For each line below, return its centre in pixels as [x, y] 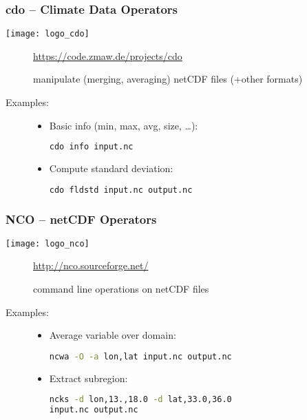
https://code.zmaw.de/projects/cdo [108, 55]
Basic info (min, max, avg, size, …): [124, 125]
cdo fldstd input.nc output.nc [121, 190]
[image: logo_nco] [47, 243]
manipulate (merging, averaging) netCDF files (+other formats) [168, 79]
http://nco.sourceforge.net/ [91, 265]
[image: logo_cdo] [47, 34]
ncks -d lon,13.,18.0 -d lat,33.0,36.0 [140, 400]
